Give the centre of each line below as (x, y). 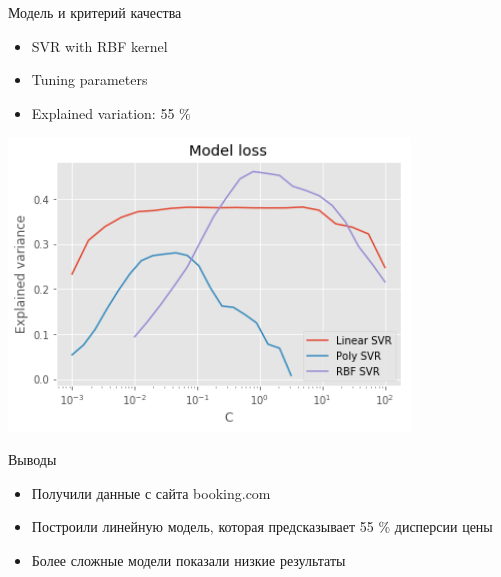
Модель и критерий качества (95, 12)
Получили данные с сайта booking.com (151, 492)
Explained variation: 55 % (111, 112)
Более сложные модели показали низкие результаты (188, 559)
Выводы (32, 459)
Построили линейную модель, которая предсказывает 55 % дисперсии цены (262, 526)
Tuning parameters (89, 79)
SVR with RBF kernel (99, 45)
